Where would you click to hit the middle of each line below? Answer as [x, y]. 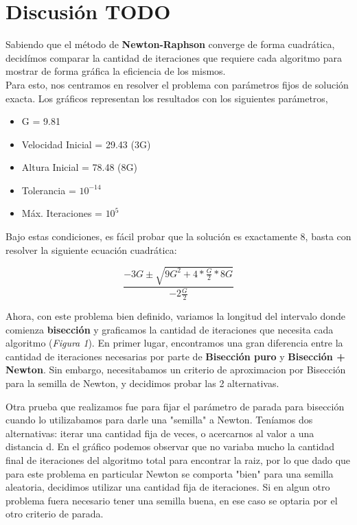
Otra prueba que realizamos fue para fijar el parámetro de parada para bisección [175, 406]
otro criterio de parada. [55, 514]
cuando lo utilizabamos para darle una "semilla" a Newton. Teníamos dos [159, 420]
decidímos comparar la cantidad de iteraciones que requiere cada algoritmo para [174, 57]
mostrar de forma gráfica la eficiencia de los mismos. [116, 71]
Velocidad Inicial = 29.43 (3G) [86, 144]
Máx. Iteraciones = [62, 213]
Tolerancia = [49, 190]
